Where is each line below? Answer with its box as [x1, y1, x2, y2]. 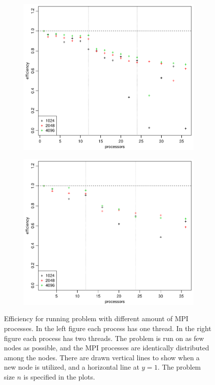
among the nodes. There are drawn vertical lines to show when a [4, 352, 200, 362]
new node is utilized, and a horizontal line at [4, 362, 139, 372]
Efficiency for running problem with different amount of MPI [4, 313, 189, 324]
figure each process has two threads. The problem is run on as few [4, 333, 204, 343]
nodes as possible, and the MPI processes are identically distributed [4, 342, 210, 353]
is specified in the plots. [23, 371, 95, 382]
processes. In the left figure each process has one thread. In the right [4, 323, 212, 333]
